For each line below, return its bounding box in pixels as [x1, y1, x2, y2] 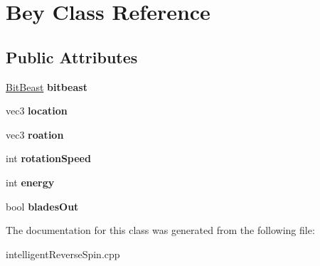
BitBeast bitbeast [6, 79, 87, 94]
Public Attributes [6, 46, 138, 68]
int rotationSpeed [6, 151, 91, 166]
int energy [6, 174, 55, 189]
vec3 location [6, 103, 68, 118]
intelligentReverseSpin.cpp [6, 246, 120, 261]
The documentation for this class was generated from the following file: [6, 223, 315, 238]
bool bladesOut [6, 198, 79, 213]
